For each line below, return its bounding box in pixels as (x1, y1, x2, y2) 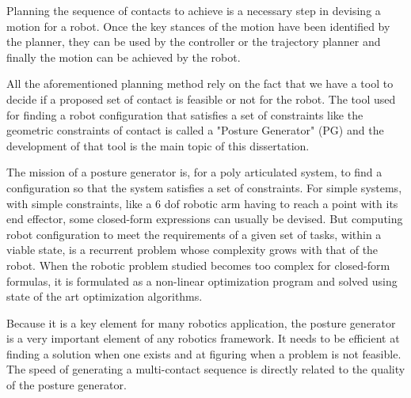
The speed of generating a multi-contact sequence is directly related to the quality (6, 361, 405, 377)
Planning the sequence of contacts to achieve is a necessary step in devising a (6, 2, 381, 18)
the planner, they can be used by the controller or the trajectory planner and (6, 33, 381, 50)
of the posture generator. (6, 377, 127, 393)
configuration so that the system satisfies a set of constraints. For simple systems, (6, 179, 402, 195)
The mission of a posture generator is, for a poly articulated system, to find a (6, 164, 382, 180)
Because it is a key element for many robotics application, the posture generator (6, 314, 396, 331)
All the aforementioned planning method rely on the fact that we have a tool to (6, 75, 394, 92)
